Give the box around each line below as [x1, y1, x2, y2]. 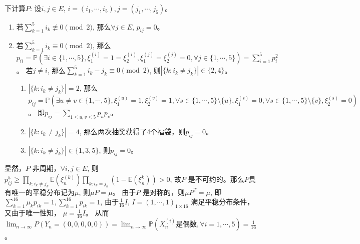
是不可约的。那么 [188, 174, 244, 184]
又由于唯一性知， [5, 207, 61, 218]
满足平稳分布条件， [191, 196, 254, 207]
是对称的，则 [142, 186, 185, 197]
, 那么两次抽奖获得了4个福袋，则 [79, 126, 186, 136]
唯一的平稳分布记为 [11, 186, 75, 197]
